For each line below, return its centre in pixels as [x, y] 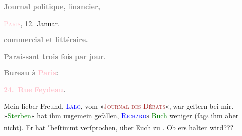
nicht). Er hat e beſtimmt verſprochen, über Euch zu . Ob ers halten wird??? [119, 126]
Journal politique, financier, [52, 6]
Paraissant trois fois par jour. [55, 56]
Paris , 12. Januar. [32, 23]
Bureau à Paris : [31, 73]
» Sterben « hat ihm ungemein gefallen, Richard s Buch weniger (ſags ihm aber [121, 116]
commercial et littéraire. [46, 40]
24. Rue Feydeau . [35, 89]
